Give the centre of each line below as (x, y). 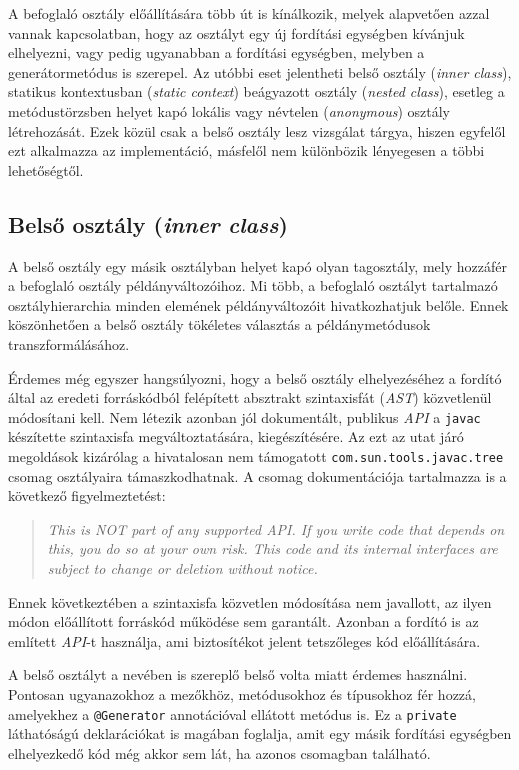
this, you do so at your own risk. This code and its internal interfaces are (272, 548)
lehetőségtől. (46, 169)
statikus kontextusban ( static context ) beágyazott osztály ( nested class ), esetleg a (256, 91)
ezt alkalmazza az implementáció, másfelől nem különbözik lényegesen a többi (246, 150)
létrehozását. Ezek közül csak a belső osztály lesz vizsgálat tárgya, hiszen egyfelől (257, 130)
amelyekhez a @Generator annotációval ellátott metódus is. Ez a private (232, 713)
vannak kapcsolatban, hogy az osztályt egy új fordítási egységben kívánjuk (236, 32)
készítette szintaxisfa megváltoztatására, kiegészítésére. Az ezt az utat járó (236, 436)
